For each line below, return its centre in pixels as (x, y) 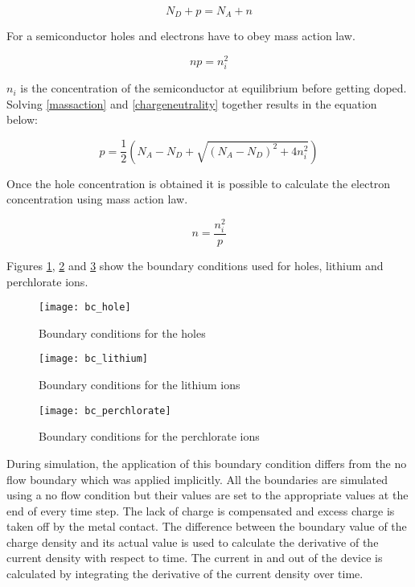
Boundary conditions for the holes (122, 332)
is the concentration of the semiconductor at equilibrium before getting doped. (214, 88)
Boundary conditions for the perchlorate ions (149, 436)
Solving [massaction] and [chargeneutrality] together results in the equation (192, 103)
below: (22, 119)
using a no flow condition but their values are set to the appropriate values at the (207, 495)
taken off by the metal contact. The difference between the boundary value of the (207, 526)
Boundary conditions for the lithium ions (140, 385)
